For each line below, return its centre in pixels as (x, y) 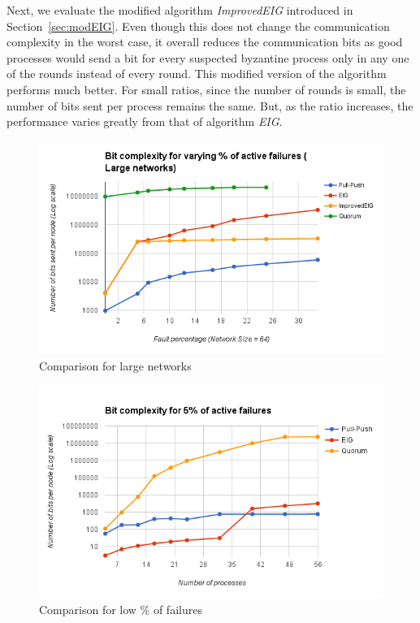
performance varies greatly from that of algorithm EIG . (145, 121)
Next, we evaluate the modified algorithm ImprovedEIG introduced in (180, 10)
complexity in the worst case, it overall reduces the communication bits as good (205, 42)
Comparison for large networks (115, 365)
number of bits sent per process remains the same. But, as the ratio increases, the (210, 105)
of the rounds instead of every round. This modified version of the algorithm (197, 74)
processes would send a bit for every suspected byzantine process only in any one (208, 57)
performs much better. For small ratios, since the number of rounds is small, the (206, 89)
